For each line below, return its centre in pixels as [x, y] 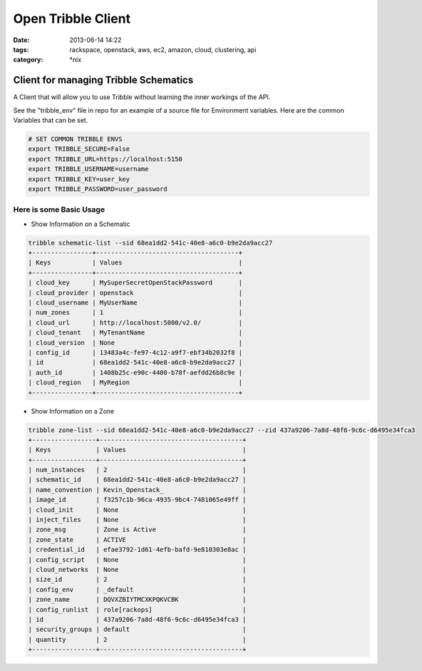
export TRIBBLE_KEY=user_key [79, 179]
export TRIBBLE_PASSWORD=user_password [98, 189]
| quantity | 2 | [137, 639]
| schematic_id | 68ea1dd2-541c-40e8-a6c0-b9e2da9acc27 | [137, 480]
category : [28, 60]
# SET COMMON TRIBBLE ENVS [75, 139]
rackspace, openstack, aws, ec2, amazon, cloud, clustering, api [163, 49]
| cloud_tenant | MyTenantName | [135, 333]
